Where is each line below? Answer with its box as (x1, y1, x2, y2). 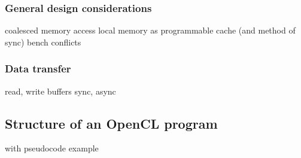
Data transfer (5, 61, 71, 76)
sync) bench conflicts (5, 35, 81, 48)
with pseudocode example (5, 142, 99, 154)
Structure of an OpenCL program (5, 114, 218, 132)
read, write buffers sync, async (5, 84, 116, 97)
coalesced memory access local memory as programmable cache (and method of (5, 24, 296, 37)
